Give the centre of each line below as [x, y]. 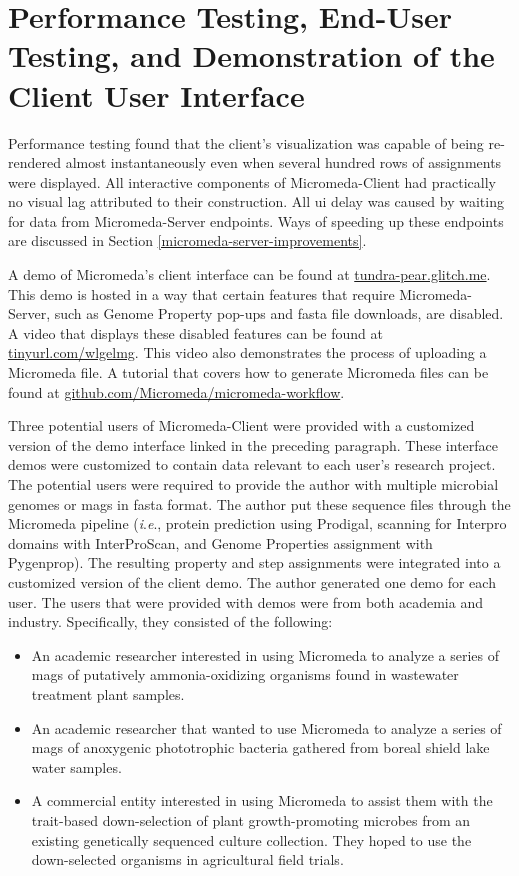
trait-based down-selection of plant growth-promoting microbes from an [251, 819]
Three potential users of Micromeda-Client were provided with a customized [241, 425]
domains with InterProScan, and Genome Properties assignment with [220, 542]
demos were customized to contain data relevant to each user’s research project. [252, 464]
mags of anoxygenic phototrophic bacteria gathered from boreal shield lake [260, 747]
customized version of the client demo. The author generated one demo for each [252, 581]
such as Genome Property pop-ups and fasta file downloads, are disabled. [279, 313]
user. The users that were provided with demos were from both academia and [245, 601]
